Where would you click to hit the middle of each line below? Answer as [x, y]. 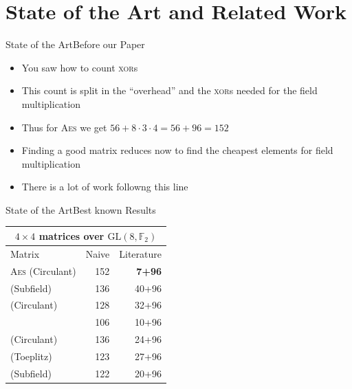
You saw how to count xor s [80, 67]
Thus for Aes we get [64, 127]
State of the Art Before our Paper [75, 44]
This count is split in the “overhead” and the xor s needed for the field [169, 90]
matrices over [71, 235]
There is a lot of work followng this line [105, 187]
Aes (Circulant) [43, 270]
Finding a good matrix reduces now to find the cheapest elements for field [177, 150]
